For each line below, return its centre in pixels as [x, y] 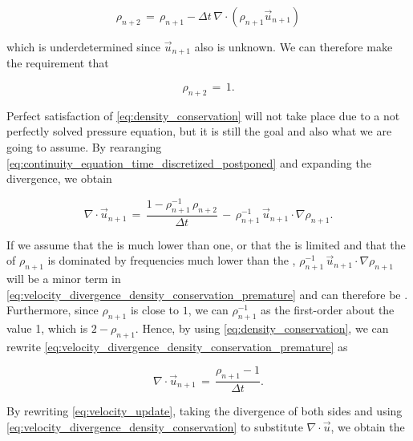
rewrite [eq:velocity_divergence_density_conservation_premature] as [177, 346]
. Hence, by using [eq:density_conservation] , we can [262, 328]
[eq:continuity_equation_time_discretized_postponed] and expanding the [189, 162]
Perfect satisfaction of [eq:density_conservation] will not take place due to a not [203, 115]
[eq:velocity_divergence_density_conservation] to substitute [155, 426]
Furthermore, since [53, 310]
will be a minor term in [64, 279]
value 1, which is [47, 328]
